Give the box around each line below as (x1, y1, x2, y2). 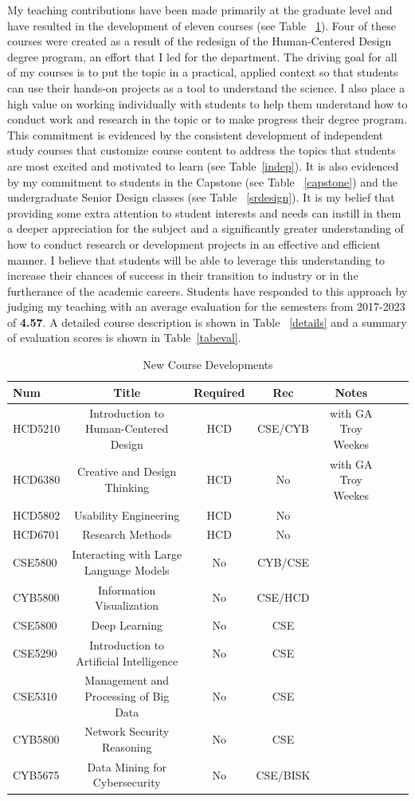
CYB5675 (13, 766, 60, 783)
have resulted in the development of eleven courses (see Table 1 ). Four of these (7, 17, 396, 33)
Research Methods (82, 526, 172, 543)
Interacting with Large (72, 546, 182, 563)
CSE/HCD (256, 589, 310, 606)
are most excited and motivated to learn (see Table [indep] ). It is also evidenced (7, 157, 399, 174)
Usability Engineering (74, 506, 180, 523)
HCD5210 (13, 420, 61, 437)
